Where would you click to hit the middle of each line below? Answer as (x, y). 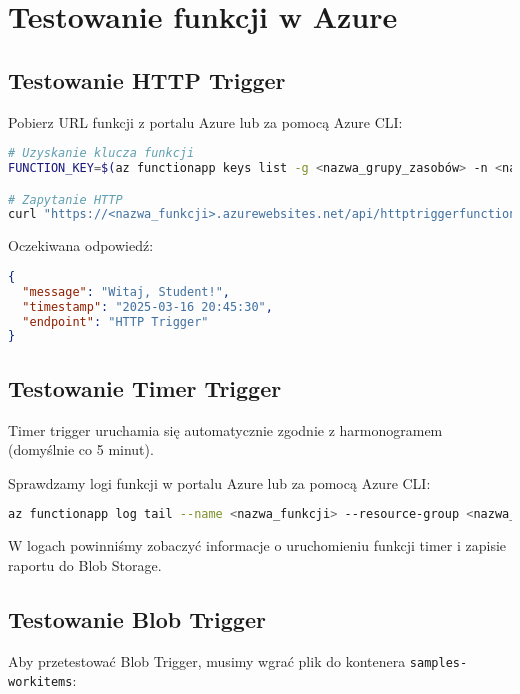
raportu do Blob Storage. (85, 564)
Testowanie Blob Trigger (137, 618)
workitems (40, 682)
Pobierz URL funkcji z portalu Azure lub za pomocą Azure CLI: (205, 121)
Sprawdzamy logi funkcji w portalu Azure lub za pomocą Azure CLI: (219, 482)
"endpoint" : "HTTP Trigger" (115, 321)
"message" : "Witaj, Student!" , (126, 291)
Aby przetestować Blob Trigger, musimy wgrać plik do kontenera (207, 660)
